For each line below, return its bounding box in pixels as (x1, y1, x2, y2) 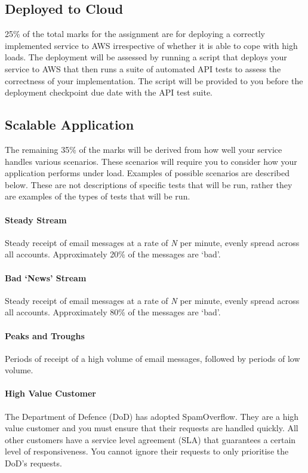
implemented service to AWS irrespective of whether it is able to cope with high (5, 39, 298, 51)
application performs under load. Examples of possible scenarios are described (5, 167, 289, 179)
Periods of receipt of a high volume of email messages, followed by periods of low (5, 352, 300, 364)
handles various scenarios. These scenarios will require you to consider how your (5, 155, 297, 167)
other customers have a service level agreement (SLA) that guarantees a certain (5, 433, 296, 446)
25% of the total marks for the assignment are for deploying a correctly (5, 27, 266, 40)
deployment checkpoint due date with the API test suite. (5, 86, 212, 99)
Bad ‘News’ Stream (5, 271, 87, 284)
